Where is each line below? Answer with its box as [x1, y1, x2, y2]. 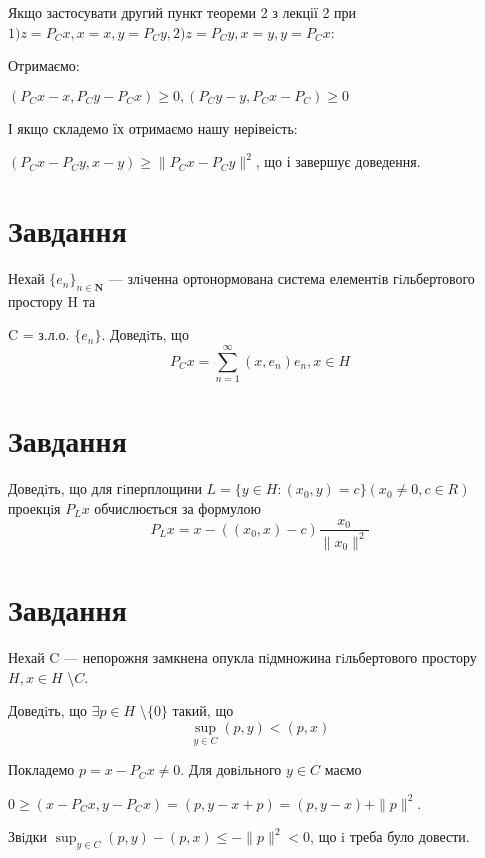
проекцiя [8, 497, 61, 518]
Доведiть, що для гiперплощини [8, 478, 202, 499]
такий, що [172, 700, 234, 721]
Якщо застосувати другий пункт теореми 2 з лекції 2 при [8, 2, 357, 22]
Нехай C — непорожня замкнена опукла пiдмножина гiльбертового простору [8, 647, 477, 668]
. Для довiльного [180, 759, 282, 780]
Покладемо [8, 759, 75, 780]
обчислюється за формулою [94, 497, 261, 518]
